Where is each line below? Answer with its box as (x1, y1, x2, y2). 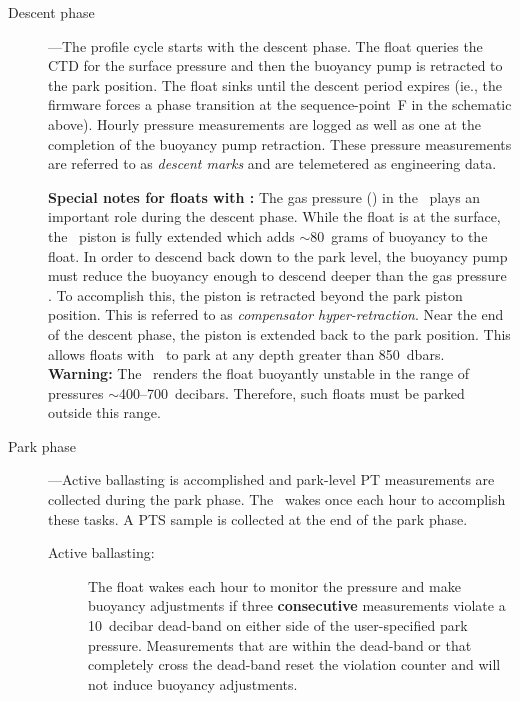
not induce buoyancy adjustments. (88, 673, 298, 694)
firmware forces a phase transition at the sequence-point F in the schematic (48, 94, 512, 115)
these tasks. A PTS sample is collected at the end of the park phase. (48, 508, 468, 529)
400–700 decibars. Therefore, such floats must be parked (119, 382, 465, 403)
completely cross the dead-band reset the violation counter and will (88, 654, 501, 675)
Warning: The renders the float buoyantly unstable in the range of (48, 363, 470, 384)
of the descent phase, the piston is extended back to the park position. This (48, 323, 511, 344)
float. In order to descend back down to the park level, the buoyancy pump (48, 245, 508, 266)
